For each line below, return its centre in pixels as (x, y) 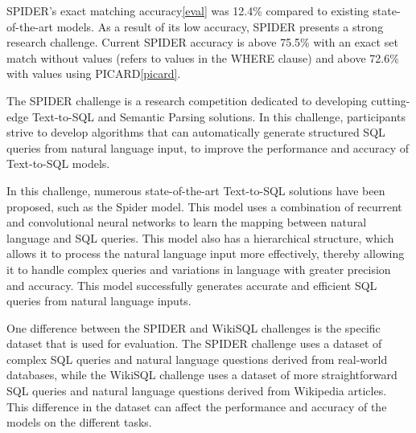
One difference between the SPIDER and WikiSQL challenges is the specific (194, 327)
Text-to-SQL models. (58, 163)
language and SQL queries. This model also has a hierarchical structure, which (200, 237)
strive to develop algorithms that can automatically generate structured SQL (196, 132)
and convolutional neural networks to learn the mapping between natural (187, 222)
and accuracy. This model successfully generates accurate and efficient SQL (192, 285)
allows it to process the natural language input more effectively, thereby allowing (206, 253)
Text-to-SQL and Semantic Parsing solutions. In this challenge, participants (218, 116)
